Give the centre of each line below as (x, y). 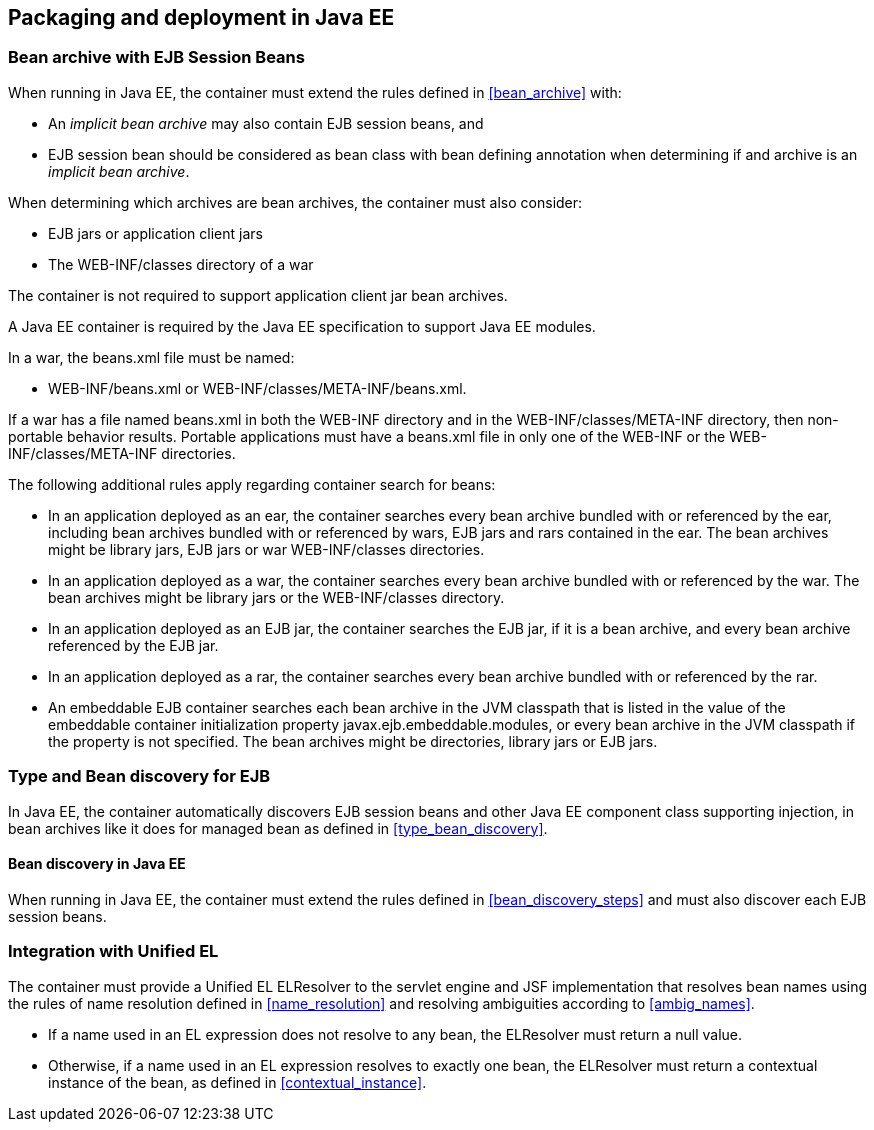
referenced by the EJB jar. (133, 645)
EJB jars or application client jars (155, 233)
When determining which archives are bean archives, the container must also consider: (295, 202)
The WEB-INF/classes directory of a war (181, 264)
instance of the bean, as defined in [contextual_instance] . (237, 1082)
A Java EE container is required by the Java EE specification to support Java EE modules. (302, 326)
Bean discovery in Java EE (97, 864)
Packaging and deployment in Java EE (201, 17)
